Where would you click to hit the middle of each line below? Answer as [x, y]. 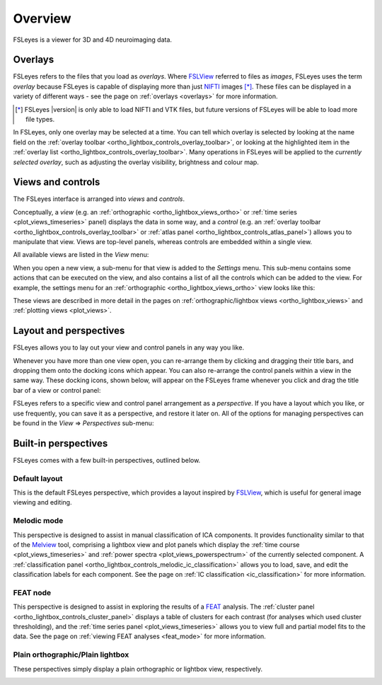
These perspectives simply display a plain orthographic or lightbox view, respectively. [138, 669]
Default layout [38, 478]
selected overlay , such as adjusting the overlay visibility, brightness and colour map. [136, 162]
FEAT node [32, 592]
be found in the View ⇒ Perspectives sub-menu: [83, 423]
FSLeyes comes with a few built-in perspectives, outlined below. [107, 460]
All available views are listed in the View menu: [81, 255]
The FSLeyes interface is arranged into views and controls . [99, 199]
